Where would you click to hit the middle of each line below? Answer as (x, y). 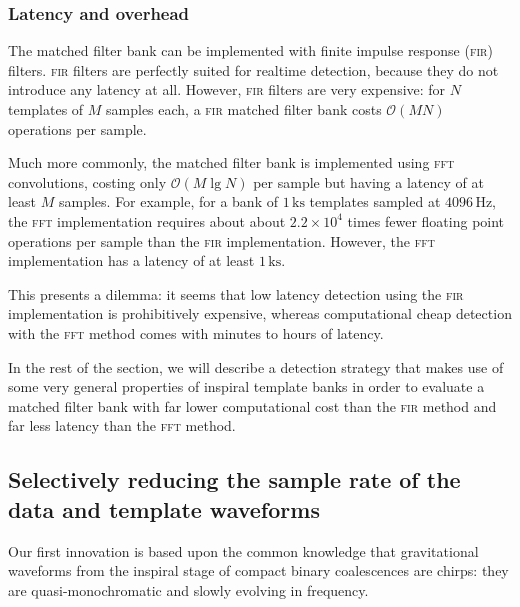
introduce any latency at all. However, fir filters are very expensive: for (227, 89)
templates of (46, 109)
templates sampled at (375, 201)
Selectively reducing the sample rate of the (234, 479)
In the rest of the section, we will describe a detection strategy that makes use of (256, 366)
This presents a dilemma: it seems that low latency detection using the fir (236, 293)
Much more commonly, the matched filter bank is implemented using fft (231, 162)
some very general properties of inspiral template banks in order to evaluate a (246, 386)
